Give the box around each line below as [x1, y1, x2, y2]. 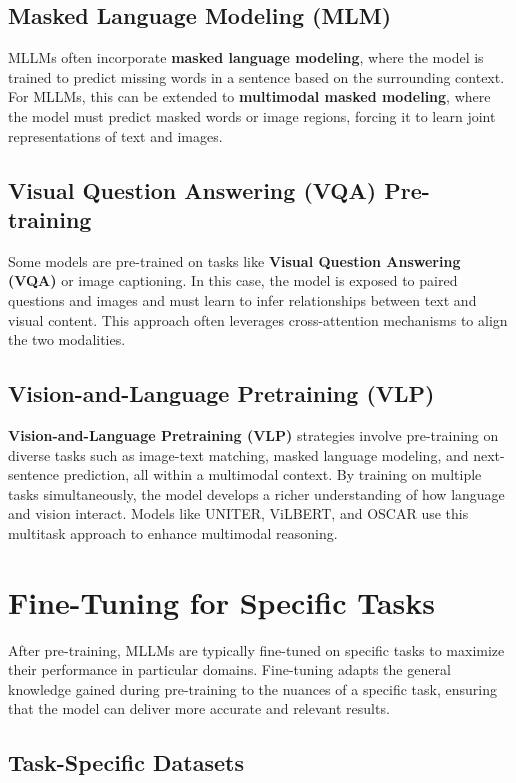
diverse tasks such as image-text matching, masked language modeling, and [8, 444, 469, 465]
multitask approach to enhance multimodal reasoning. [8, 522, 338, 543]
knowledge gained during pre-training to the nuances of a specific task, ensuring [8, 678, 497, 699]
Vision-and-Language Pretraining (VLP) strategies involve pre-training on [8, 424, 499, 445]
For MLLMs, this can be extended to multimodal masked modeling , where [8, 86, 491, 107]
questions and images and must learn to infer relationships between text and [8, 289, 477, 310]
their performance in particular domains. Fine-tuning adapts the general [8, 659, 451, 680]
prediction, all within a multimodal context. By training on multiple [63, 464, 482, 485]
